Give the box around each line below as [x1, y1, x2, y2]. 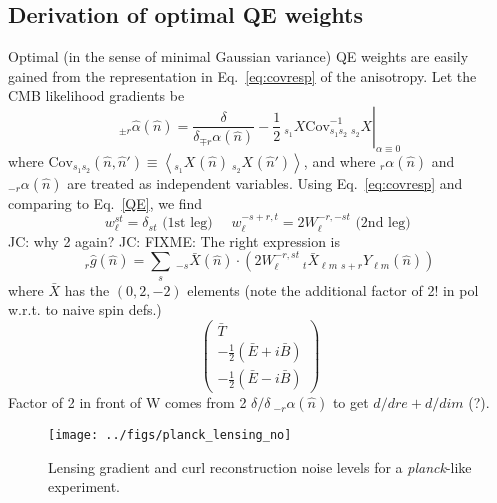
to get [332, 392, 369, 413]
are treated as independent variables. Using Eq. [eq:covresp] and [67, 172, 463, 193]
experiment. [48, 476, 120, 497]
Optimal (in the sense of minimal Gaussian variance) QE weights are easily [8, 46, 469, 67]
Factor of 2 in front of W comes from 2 [8, 392, 247, 413]
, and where [303, 150, 376, 171]
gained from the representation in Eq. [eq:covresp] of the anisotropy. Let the [8, 65, 477, 86]
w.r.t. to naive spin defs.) [8, 299, 162, 320]
